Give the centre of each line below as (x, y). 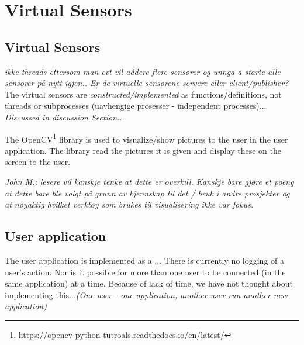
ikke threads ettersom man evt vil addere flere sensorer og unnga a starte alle (143, 71)
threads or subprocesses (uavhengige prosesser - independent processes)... (136, 106)
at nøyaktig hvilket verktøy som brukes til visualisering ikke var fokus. (129, 204)
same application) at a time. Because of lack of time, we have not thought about (149, 283)
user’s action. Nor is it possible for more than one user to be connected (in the (145, 272)
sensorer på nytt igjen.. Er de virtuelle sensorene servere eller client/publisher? (147, 83)
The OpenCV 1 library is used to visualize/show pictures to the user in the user (146, 138)
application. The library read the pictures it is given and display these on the (143, 150)
